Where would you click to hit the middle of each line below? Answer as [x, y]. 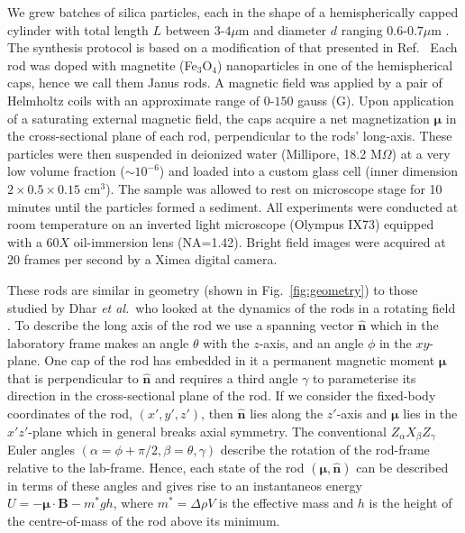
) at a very [421, 153]
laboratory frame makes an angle [98, 342]
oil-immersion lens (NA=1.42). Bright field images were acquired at [260, 241]
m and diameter [283, 29]
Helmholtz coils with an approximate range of [134, 100]
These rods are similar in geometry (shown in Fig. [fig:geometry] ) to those [213, 289]
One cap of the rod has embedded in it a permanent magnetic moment [240, 360]
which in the [404, 325]
